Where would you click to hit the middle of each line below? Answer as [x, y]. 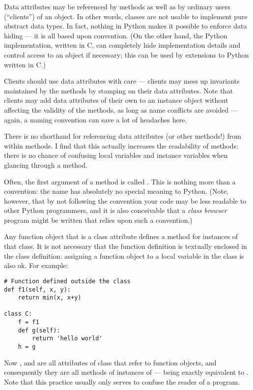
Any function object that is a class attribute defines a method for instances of [121, 236]
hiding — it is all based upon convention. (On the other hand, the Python [116, 35]
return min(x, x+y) [50, 298]
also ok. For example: [36, 265]
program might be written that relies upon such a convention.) [98, 220]
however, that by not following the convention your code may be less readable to [125, 200]
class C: [18, 314]
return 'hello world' [67, 339]
